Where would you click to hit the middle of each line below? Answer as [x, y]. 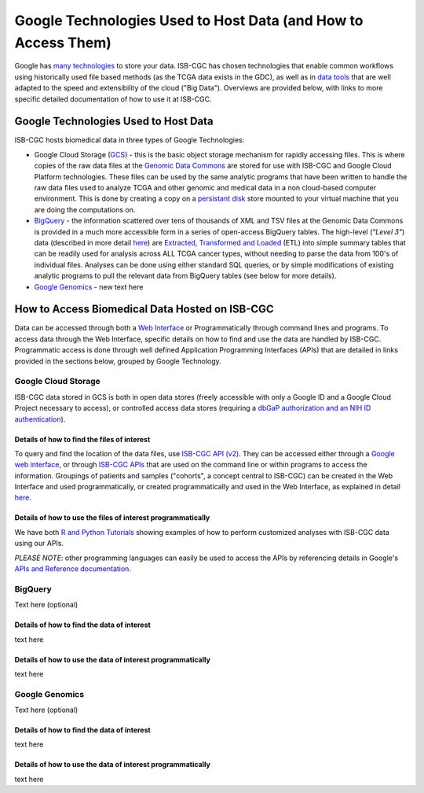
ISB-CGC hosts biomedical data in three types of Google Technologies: [130, 140]
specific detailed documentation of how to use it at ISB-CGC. [113, 99]
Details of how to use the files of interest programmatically [112, 518]
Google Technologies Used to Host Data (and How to [189, 20]
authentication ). [40, 419]
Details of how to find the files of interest [82, 439]
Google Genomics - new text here [89, 286]
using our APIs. [39, 544]
